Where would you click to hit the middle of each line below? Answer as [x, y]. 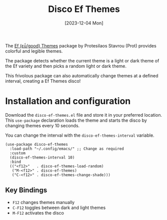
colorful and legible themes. [34, 51]
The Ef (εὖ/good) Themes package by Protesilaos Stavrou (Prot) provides [81, 45]
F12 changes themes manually [43, 202]
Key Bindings [26, 190]
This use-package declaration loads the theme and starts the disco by [76, 120]
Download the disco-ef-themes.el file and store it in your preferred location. [84, 115]
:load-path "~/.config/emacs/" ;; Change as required [67, 149]
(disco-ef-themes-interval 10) [42, 157]
